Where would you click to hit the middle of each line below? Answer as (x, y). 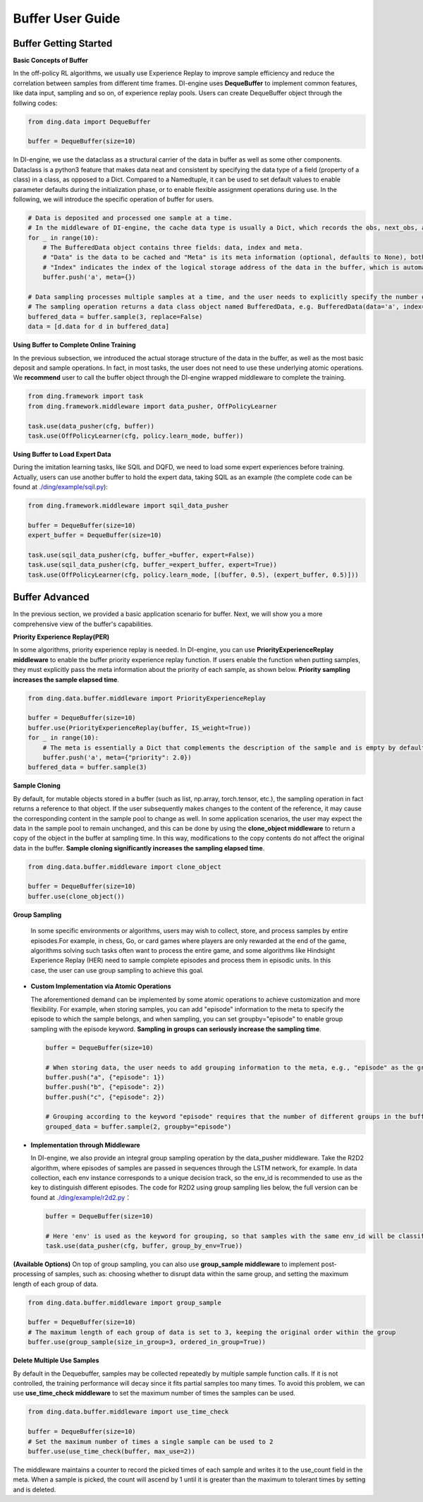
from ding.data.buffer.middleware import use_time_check (128, 1412)
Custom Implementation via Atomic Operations (101, 986)
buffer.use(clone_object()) (76, 896)
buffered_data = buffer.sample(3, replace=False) (115, 317)
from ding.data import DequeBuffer (89, 121)
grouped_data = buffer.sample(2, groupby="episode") (139, 1126)
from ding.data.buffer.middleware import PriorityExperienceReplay (147, 698)
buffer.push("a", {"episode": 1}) (105, 1077)
